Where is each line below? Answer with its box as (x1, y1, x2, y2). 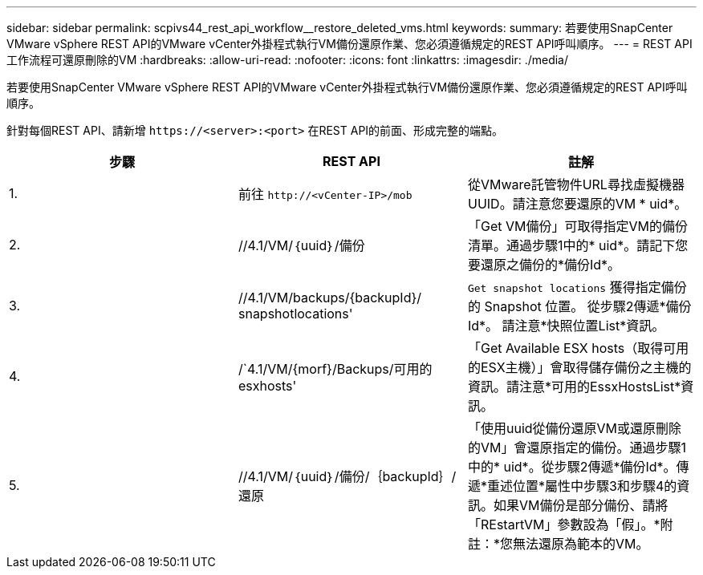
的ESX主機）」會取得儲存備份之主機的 (467, 359, 692, 375)
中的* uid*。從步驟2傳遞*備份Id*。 (467, 459, 677, 475)
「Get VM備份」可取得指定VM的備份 (467, 218, 688, 234)
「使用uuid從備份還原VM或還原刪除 (467, 420, 682, 436)
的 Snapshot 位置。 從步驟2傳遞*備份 (467, 298, 692, 314)
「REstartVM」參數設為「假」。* (467, 516, 660, 532)
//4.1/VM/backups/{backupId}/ (238, 290, 422, 306)
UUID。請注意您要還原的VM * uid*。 (467, 196, 688, 212)
